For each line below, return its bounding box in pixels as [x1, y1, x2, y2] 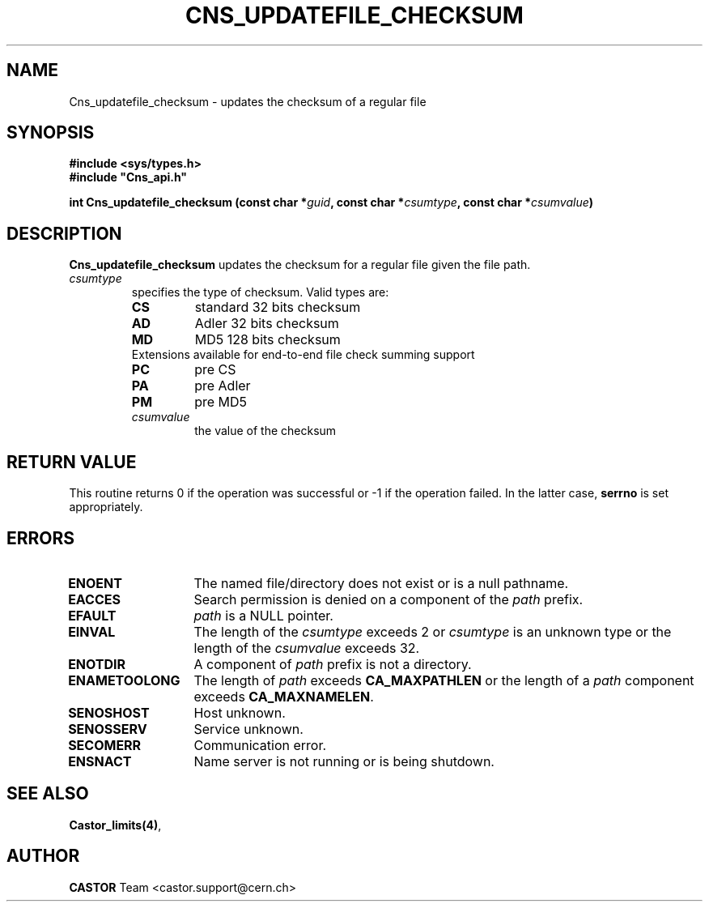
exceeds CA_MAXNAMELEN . [193, 688, 374, 705]
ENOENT [68, 574, 122, 591]
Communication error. [193, 736, 327, 753]
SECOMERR [68, 736, 142, 753]
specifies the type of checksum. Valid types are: [131, 285, 389, 300]
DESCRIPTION [6, 223, 122, 244]
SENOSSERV [68, 720, 147, 737]
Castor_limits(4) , [69, 817, 162, 832]
